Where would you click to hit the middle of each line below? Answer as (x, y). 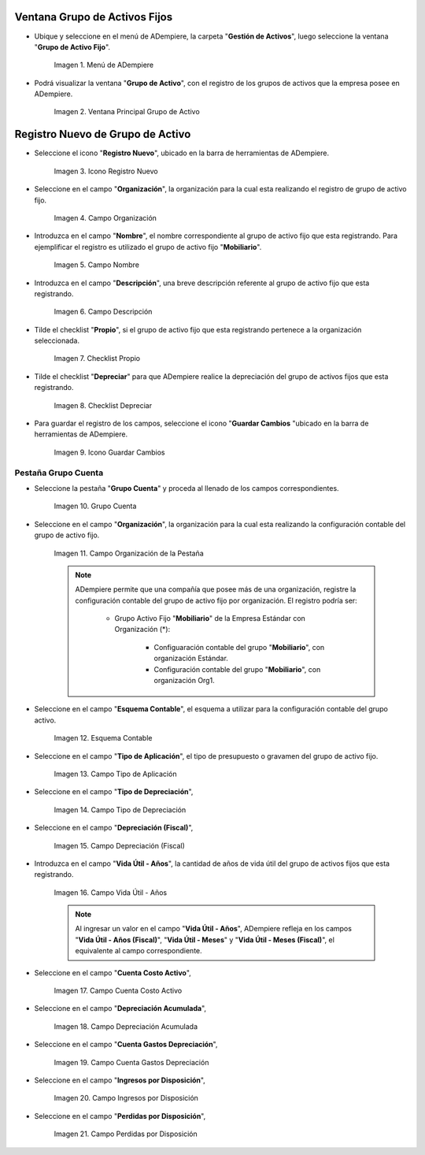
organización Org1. (185, 681)
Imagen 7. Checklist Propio (97, 358)
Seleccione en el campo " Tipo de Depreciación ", (114, 792)
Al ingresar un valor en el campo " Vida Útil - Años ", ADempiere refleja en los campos (213, 929)
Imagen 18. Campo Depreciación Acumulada (126, 1026)
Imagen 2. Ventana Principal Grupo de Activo (127, 112)
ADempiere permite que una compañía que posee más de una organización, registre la (216, 589)
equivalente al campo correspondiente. (139, 951)
